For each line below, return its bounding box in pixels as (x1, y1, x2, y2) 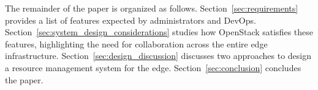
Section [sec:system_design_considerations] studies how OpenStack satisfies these (5, 26, 313, 38)
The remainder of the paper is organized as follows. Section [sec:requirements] (5, 2, 298, 14)
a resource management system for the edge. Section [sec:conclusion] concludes (5, 61, 301, 74)
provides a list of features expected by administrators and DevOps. (5, 13, 256, 26)
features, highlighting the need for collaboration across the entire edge (5, 37, 268, 50)
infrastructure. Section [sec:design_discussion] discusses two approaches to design (5, 49, 312, 62)
